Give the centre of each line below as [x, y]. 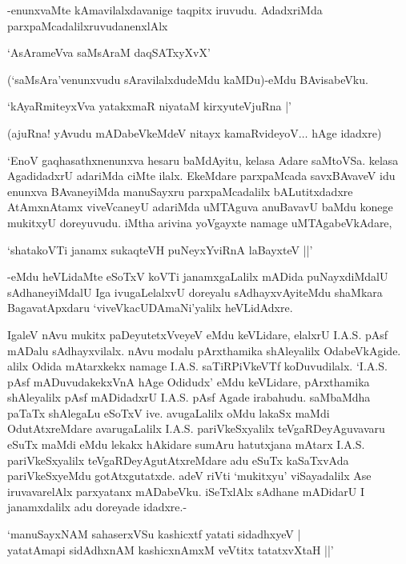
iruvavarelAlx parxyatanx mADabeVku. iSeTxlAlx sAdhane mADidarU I [186, 491]
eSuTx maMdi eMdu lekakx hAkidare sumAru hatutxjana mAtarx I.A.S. [186, 444]
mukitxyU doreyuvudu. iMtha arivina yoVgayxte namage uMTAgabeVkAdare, [200, 222]
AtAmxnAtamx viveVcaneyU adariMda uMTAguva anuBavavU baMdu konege [200, 207]
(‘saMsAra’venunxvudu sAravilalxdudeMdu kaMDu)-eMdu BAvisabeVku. [188, 79]
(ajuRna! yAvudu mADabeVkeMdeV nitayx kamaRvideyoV [153, 132]
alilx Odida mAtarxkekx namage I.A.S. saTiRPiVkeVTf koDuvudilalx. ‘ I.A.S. [197, 366]
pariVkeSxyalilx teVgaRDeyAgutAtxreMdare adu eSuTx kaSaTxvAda [178, 460]
